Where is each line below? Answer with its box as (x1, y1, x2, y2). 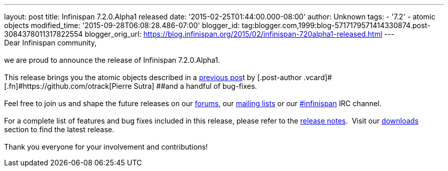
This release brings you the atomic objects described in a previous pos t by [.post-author (4, 73, 302, 82)
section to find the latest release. (4, 125, 115, 134)
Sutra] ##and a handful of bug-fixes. (133, 82, 257, 90)
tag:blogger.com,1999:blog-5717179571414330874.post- (241, 21, 431, 30)
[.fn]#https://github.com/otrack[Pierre (4, 82, 132, 90)
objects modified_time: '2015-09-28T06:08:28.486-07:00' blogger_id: (4, 21, 240, 30)
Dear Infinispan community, (4, 38, 97, 47)
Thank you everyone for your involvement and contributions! (4, 142, 208, 151)
